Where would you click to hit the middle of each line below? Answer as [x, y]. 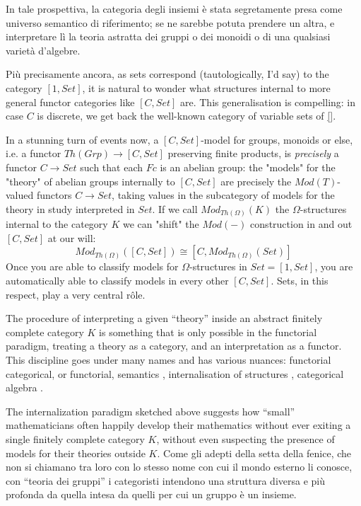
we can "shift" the [161, 224]
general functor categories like [70, 102]
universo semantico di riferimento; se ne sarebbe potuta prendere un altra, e [170, 22]
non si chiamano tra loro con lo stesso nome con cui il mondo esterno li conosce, [179, 467]
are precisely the [256, 181]
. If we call [175, 208]
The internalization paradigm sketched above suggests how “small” [150, 411]
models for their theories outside [76, 453]
